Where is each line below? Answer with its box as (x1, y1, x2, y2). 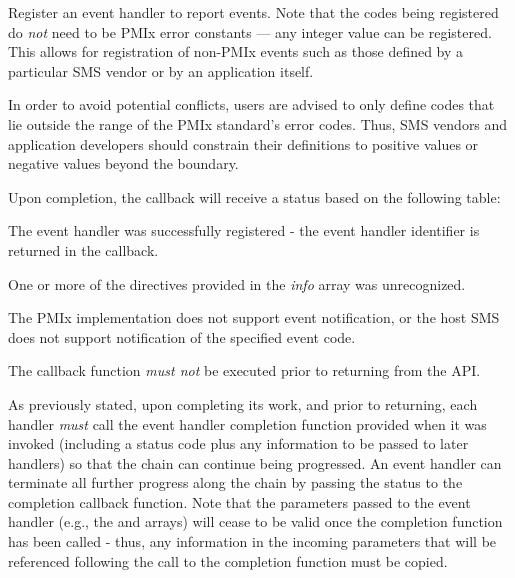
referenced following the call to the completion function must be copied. (8, 550, 448, 571)
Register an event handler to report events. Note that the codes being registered (8, 2, 499, 22)
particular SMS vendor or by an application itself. (8, 60, 314, 81)
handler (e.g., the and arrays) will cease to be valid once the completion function (8, 511, 503, 532)
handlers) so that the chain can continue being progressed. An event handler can (8, 452, 502, 473)
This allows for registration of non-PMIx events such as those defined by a (8, 41, 464, 62)
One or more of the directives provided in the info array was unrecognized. (8, 273, 466, 294)
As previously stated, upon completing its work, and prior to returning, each (8, 393, 478, 414)
